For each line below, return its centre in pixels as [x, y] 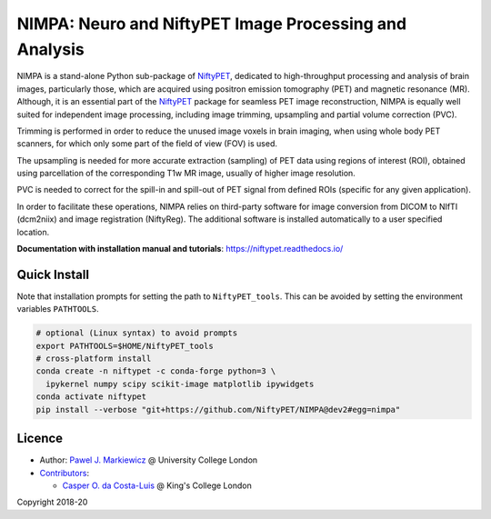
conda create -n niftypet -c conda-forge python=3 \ [156, 371]
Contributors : [65, 473]
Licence [40, 439]
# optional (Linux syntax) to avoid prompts [137, 333]
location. [33, 232]
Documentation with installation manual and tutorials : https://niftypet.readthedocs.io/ [180, 249]
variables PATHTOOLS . [58, 309]
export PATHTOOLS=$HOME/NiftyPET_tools [125, 346]
